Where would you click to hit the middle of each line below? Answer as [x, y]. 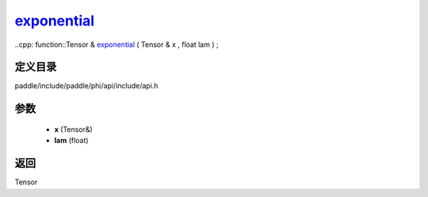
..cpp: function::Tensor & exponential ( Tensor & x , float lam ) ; [117, 44]
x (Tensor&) [73, 129]
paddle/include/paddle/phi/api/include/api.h [86, 86]
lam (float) [71, 141]
